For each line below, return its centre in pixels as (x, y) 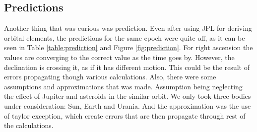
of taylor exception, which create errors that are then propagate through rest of (125, 115)
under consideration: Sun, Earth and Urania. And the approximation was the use (128, 105)
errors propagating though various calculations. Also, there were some (110, 77)
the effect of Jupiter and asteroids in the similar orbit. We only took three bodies (128, 96)
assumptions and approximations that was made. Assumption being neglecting (123, 86)
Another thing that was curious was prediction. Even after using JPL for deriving (128, 28)
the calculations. (29, 125)
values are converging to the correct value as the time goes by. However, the (119, 57)
